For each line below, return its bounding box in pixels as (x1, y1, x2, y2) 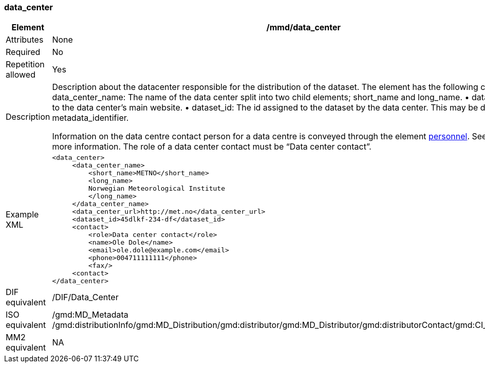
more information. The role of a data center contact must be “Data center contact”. (52, 141, 371, 152)
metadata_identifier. (52, 113, 129, 123)
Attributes (6, 34, 44, 45)
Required (6, 47, 41, 58)
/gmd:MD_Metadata (52, 309, 128, 320)
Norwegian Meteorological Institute (88, 185, 226, 193)
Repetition (6, 59, 45, 70)
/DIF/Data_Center (52, 292, 119, 303)
